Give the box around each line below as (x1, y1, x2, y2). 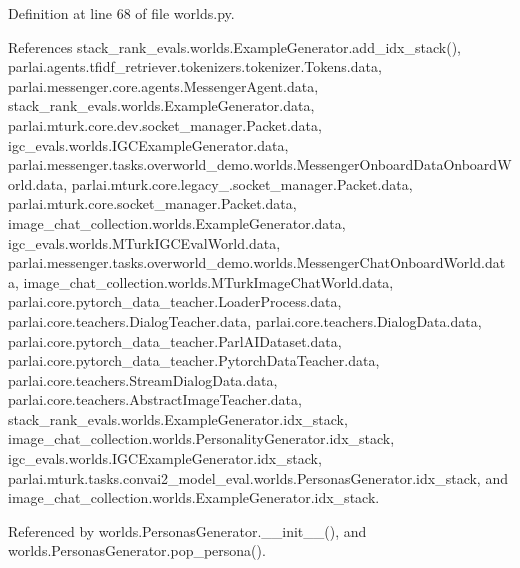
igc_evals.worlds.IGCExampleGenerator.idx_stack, (8, 448, 322, 469)
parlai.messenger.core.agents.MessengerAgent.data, (8, 75, 319, 96)
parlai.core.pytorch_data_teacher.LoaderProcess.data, (8, 291, 342, 312)
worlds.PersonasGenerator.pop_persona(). (8, 540, 266, 561)
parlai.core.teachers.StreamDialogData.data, (8, 369, 278, 390)
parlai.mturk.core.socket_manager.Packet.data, (8, 193, 297, 214)
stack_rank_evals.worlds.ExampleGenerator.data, (8, 95, 315, 116)
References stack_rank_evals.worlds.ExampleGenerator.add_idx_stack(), (8, 36, 461, 57)
